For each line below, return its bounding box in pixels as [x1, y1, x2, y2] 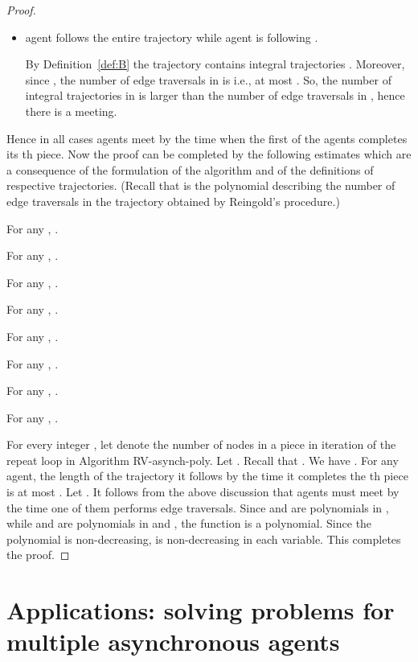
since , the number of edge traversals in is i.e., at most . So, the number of [25, 71, 391, 88]
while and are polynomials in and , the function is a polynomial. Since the [6, 515, 372, 532]
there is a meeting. [25, 102, 117, 119]
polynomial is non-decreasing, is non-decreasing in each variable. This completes [6, 530, 401, 547]
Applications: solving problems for [6, 594, 395, 627]
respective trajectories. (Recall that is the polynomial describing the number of [6, 177, 395, 194]
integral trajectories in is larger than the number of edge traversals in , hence [25, 87, 405, 104]
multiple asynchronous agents [6, 625, 340, 658]
